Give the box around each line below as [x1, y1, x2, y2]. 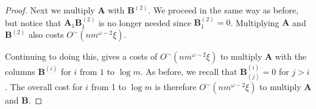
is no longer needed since [99, 16, 191, 29]
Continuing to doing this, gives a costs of [5, 50, 158, 62]
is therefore [155, 80, 197, 93]
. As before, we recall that [140, 65, 237, 77]
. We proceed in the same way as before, [148, 4, 299, 16]
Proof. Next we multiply [5, 4, 95, 16]
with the [275, 50, 307, 62]
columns [5, 65, 35, 77]
